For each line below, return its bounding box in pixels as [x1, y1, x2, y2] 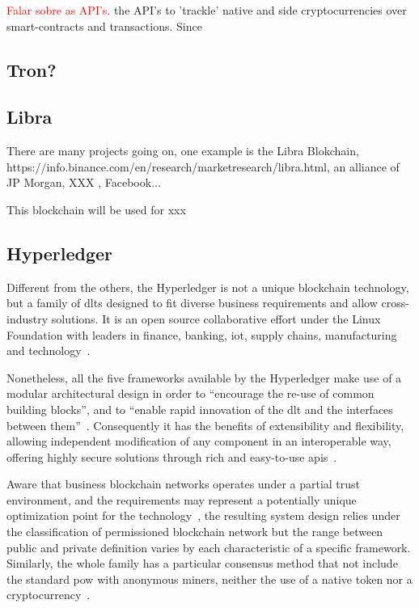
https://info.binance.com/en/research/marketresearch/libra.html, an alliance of [6, 158, 400, 175]
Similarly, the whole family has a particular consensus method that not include [6, 555, 398, 572]
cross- [381, 294, 409, 311]
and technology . [6, 342, 91, 359]
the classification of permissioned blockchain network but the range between [6, 523, 383, 540]
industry [6, 310, 49, 327]
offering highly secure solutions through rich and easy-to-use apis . [6, 448, 337, 465]
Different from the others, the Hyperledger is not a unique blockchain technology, [6, 278, 409, 295]
